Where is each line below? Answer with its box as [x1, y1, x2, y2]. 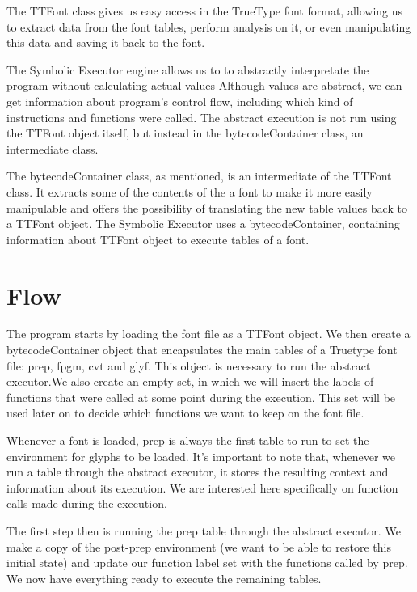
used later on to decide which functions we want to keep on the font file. [6, 404, 364, 421]
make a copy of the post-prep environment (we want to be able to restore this [6, 538, 391, 555]
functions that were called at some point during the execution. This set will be [6, 388, 396, 405]
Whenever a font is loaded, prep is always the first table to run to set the [6, 432, 369, 448]
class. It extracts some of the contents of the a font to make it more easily [6, 183, 373, 200]
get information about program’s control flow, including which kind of [6, 92, 353, 109]
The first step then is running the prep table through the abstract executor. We [6, 522, 401, 539]
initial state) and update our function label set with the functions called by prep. [6, 554, 408, 571]
